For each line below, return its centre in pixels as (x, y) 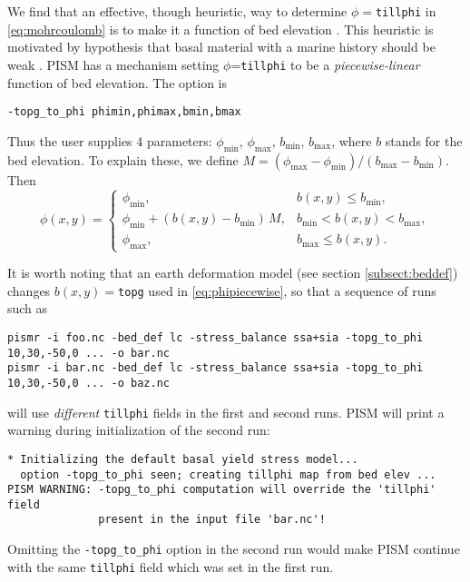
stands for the (424, 140)
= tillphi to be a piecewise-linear (325, 64)
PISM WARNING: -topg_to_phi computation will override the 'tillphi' (222, 490)
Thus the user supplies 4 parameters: (110, 140)
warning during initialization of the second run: (139, 430)
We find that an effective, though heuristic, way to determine (177, 11)
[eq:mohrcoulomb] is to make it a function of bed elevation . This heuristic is (220, 29)
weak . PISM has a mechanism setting (113, 64)
